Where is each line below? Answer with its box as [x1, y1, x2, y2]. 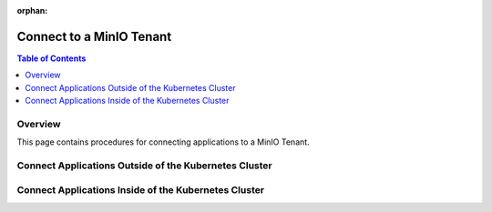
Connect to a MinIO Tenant [16, 28, 172, 45]
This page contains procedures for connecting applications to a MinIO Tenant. [16, 136, 310, 147]
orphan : [16, 5, 48, 15]
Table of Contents [16, 53, 87, 64]
